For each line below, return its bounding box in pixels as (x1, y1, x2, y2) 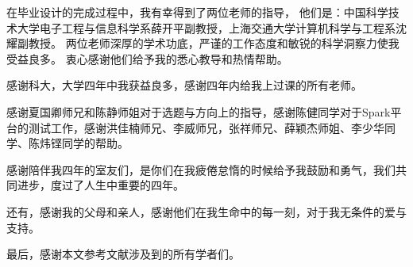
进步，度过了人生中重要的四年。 (17, 177, 184, 193)
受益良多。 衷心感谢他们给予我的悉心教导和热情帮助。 (6, 50, 288, 67)
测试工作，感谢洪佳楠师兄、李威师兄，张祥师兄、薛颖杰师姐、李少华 (28, 119, 384, 135)
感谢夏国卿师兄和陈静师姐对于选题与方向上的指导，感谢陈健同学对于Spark (6, 103, 391, 120)
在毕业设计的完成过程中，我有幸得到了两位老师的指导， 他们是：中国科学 (6, 4, 388, 20)
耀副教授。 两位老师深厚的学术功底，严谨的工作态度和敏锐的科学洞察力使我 (6, 35, 399, 51)
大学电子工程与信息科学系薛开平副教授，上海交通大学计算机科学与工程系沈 (17, 19, 407, 36)
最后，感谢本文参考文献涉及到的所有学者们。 (6, 246, 240, 262)
